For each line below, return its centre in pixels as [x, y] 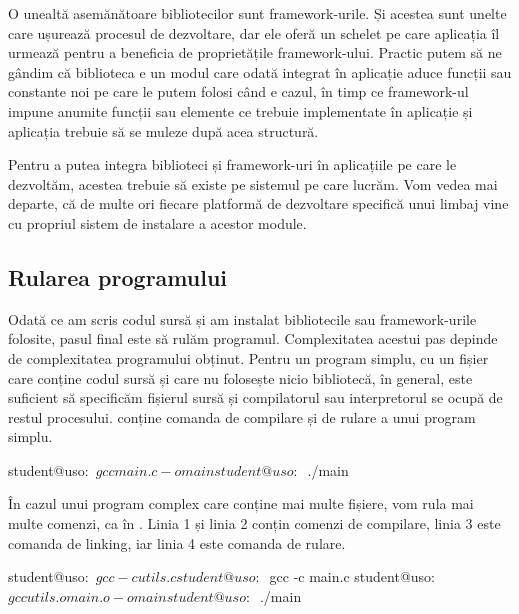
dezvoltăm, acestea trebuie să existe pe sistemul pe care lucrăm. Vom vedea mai [253, 183]
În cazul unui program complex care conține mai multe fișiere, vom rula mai [241, 503]
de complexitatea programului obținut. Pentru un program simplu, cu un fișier [248, 357]
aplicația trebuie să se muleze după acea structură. [163, 130]
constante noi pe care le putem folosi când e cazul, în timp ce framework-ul [238, 91]
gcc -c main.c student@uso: [352, 576]
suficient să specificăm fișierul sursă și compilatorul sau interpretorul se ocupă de [255, 397]
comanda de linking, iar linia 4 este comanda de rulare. [177, 542]
